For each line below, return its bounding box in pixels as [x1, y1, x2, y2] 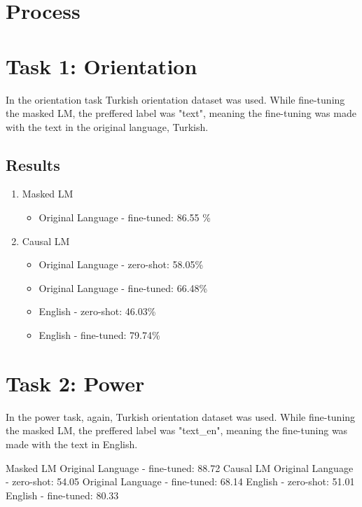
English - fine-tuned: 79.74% [39, 328, 160, 342]
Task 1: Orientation [6, 51, 197, 80]
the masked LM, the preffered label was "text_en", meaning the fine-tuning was [6, 423, 348, 438]
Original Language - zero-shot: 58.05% [39, 257, 204, 272]
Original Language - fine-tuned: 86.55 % [39, 210, 211, 225]
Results [6, 153, 60, 175]
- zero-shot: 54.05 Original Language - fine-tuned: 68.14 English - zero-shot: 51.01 [6, 474, 355, 489]
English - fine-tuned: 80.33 [6, 487, 119, 502]
